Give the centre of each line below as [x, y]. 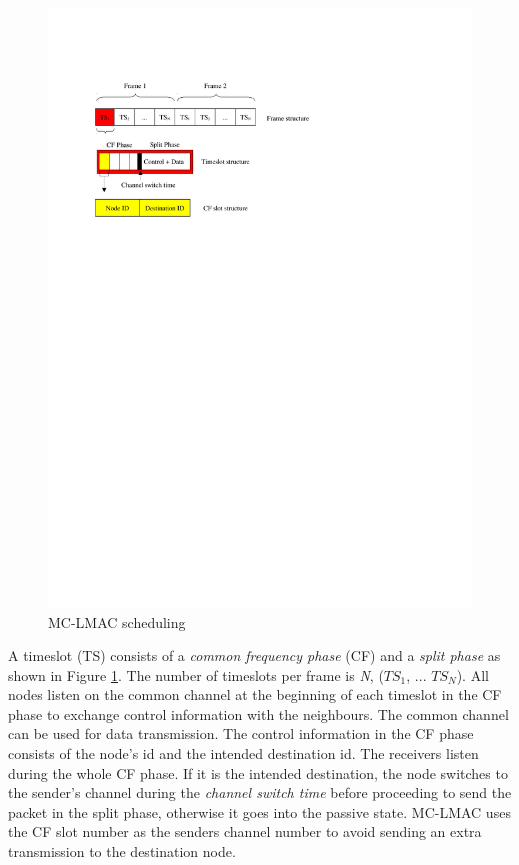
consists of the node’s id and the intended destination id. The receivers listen [243, 753]
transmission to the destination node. [122, 851]
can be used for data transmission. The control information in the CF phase [241, 733]
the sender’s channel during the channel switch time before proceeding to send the [260, 792]
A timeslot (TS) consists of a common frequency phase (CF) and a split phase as [254, 655]
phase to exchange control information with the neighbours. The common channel [258, 713]
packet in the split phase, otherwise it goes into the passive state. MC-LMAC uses [259, 811]
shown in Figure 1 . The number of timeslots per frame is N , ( [196, 674]
